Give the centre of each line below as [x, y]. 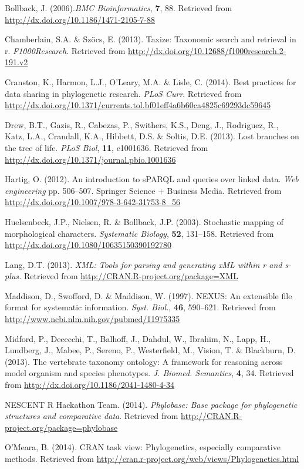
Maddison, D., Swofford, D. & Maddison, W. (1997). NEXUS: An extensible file [148, 295]
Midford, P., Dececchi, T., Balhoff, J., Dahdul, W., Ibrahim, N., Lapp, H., [138, 338]
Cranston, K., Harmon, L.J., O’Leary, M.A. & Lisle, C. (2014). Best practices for [151, 81]
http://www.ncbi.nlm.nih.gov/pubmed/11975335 [92, 319]
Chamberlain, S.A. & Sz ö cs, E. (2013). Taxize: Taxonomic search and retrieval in [151, 39]
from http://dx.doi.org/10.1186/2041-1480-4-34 [90, 385]
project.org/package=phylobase [61, 427]
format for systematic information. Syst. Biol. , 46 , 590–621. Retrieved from [140, 307]
